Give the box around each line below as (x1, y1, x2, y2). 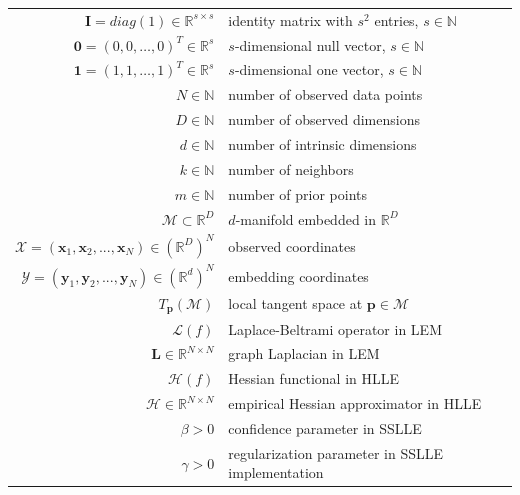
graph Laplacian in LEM (228, 343, 380, 364)
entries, (374, 9, 419, 30)
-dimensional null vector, (234, 34, 386, 55)
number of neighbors (228, 158, 354, 179)
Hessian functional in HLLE (228, 368, 400, 389)
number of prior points (228, 183, 368, 204)
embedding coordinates (228, 265, 369, 286)
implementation (228, 462, 324, 483)
